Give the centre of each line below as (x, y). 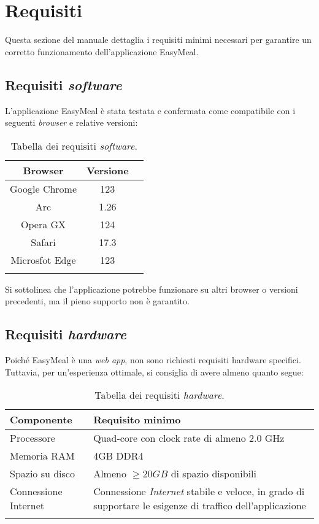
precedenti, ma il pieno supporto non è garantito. (97, 301)
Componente (41, 420)
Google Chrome (44, 188)
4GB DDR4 (118, 456)
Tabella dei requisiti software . (74, 145)
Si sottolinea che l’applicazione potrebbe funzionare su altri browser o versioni (152, 289)
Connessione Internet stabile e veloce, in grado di (199, 491)
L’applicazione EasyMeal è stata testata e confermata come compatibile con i (150, 110)
